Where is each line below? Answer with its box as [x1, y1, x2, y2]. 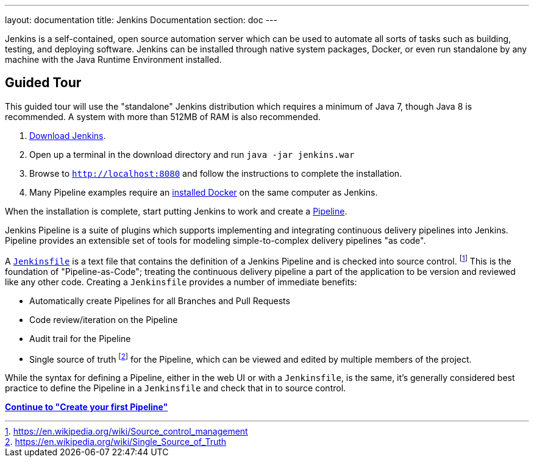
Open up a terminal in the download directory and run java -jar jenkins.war [29, 149, 355, 160]
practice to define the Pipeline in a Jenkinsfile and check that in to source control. [5, 383, 346, 394]
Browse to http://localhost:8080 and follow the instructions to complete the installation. [29, 168, 402, 179]
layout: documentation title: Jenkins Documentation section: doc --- [5, 15, 277, 25]
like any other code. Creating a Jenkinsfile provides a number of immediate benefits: [5, 276, 357, 287]
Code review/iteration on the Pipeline [29, 314, 178, 325]
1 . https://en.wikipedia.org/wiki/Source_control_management [5, 426, 248, 437]
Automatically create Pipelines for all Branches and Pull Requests [29, 295, 290, 306]
